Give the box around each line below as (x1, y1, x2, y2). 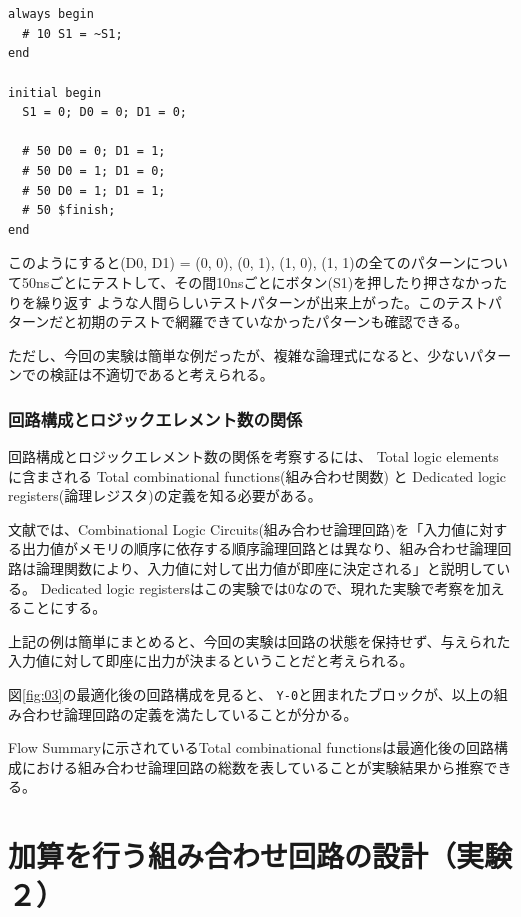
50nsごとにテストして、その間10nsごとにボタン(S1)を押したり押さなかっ (21, 271, 494, 292)
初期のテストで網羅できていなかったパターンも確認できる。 (77, 311, 469, 332)
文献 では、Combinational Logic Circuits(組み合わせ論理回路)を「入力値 (8, 518, 466, 539)
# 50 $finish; (22, 203, 116, 218)
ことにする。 (21, 597, 107, 618)
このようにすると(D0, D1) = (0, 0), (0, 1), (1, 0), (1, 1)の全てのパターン (8, 252, 466, 273)
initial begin (8, 85, 102, 100)
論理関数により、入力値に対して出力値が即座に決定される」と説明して (35, 558, 497, 579)
